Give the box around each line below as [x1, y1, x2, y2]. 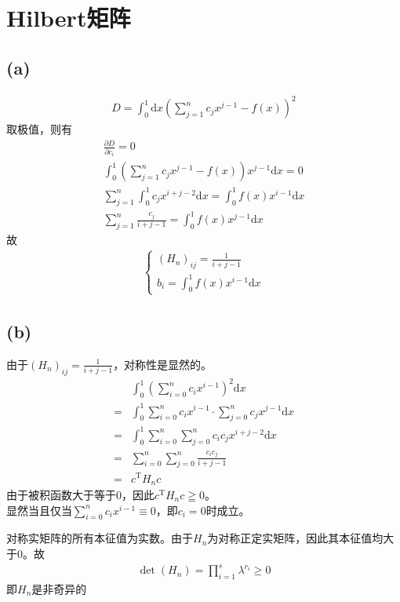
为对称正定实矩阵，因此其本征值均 [207, 530, 384, 546]
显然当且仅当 [6, 502, 72, 518]
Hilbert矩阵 [6, 2, 131, 34]
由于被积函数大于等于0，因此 [6, 487, 155, 503]
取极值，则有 [6, 121, 72, 137]
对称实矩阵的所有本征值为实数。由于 [6, 530, 193, 546]
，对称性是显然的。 [113, 356, 213, 372]
